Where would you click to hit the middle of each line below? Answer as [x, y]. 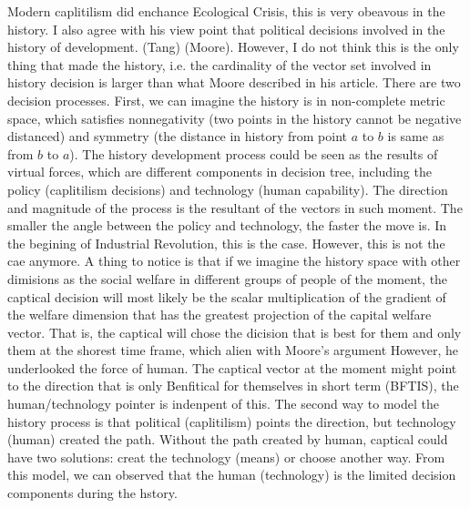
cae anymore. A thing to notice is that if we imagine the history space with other [234, 261]
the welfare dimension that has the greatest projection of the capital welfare [220, 315]
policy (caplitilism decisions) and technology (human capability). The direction [228, 189]
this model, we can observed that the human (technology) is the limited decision [232, 475]
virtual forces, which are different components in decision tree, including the [220, 172]
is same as [416, 136]
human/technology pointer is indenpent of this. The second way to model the [223, 404]
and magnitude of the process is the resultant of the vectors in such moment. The [235, 207]
